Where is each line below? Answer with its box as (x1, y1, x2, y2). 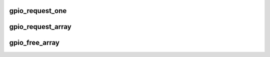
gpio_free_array (9, 38, 60, 47)
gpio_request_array (9, 22, 72, 31)
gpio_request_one (9, 6, 67, 15)
